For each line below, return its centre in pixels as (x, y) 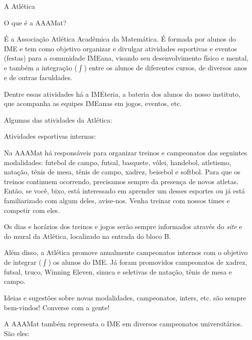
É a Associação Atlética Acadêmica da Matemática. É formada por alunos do (120, 39)
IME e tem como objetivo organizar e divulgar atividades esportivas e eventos (121, 48)
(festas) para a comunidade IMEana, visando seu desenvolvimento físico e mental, (126, 58)
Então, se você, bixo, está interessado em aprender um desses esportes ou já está (125, 191)
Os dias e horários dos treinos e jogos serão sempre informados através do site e (123, 226)
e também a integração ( (41, 67)
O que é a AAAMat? (35, 22)
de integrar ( (23, 262)
